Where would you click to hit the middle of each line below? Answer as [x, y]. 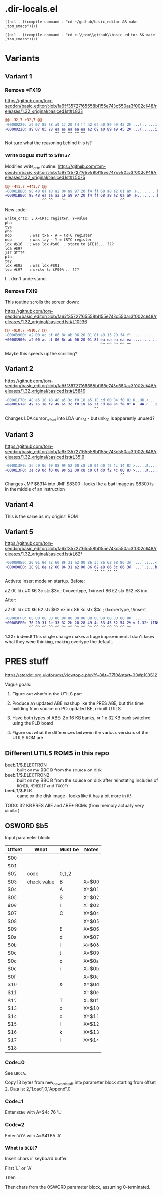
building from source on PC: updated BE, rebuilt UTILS [66, 709]
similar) [13, 810]
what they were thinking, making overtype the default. [59, 642]
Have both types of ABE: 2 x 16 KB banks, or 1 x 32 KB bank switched [81, 718]
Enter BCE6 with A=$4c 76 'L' [33, 1112]
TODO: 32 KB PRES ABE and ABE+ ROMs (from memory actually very [74, 805]
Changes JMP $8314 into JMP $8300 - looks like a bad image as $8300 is [79, 484]
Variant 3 [19, 435]
